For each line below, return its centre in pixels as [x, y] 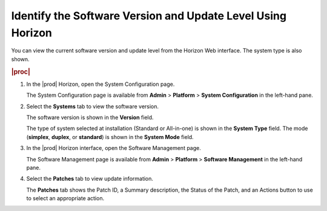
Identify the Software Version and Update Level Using [149, 16]
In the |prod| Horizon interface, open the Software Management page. [114, 148]
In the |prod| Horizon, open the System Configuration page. [101, 84]
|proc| [21, 71]
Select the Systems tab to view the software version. [93, 106]
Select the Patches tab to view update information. [90, 179]
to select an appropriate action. [65, 198]
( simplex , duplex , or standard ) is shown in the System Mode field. [110, 137]
